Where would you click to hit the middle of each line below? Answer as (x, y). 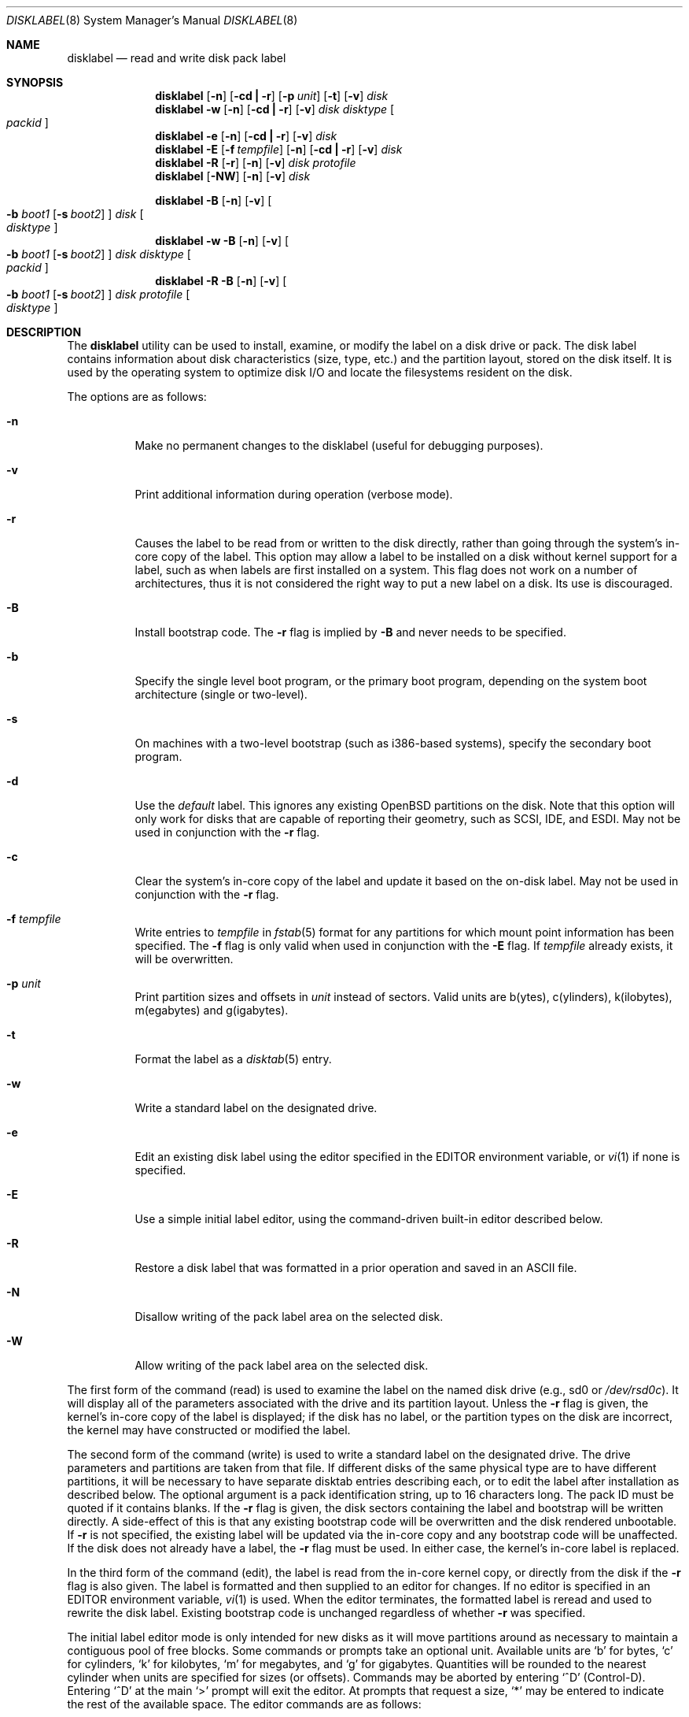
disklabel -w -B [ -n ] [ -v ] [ (222, 241)
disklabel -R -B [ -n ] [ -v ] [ (221, 281)
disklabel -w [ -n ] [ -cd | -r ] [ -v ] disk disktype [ (275, 109)
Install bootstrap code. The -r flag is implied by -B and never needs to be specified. (350, 632)
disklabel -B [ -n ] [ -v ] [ (214, 200)
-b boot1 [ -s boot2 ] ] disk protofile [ (98, 294)
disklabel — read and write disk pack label (177, 58)
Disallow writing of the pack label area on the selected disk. (289, 1316)
